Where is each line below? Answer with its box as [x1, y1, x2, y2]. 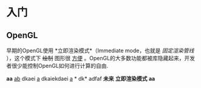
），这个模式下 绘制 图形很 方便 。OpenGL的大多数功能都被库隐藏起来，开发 [6, 55, 196, 61]
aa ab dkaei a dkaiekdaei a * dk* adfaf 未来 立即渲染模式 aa [6, 75, 155, 82]
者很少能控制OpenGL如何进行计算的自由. [6, 62, 109, 69]
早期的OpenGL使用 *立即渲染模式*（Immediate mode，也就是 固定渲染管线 [6, 47, 194, 54]
